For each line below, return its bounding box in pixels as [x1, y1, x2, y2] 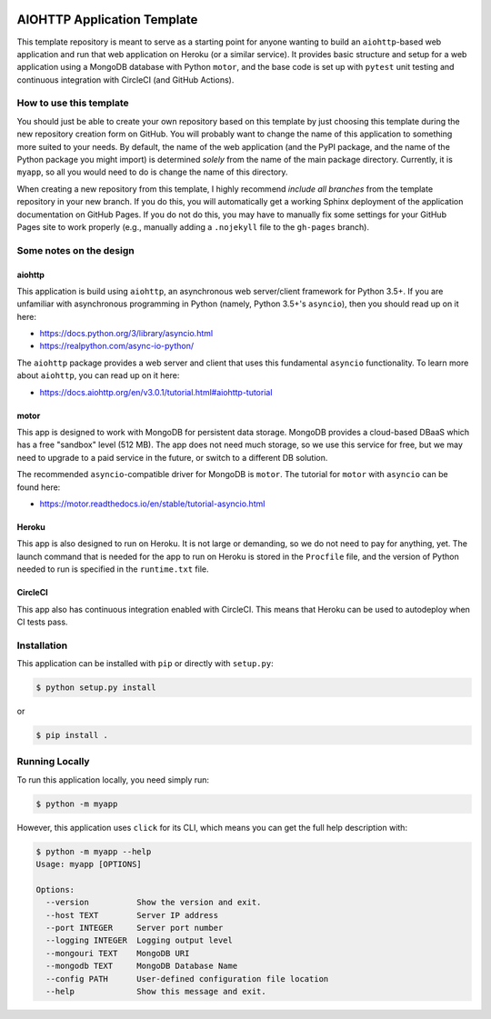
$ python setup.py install [35, 683, 156, 693]
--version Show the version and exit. [45, 897, 262, 908]
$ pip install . [35, 730, 109, 741]
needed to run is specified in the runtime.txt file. [16, 564, 209, 574]
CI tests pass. [16, 616, 68, 627]
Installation [16, 639, 68, 652]
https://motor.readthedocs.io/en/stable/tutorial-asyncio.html [39, 498, 266, 509]
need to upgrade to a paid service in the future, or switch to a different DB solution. [16, 452, 328, 463]
